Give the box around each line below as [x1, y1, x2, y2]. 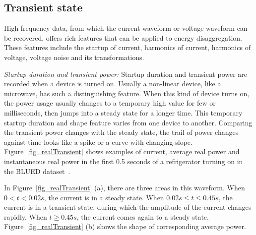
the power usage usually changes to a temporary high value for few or [4, 98, 216, 108]
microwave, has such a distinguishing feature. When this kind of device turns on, [4, 88, 250, 98]
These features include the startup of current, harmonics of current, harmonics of [4, 42, 251, 53]
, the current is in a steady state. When [44, 192, 164, 202]
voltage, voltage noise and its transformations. [4, 52, 144, 62]
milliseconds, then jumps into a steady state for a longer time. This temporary [4, 107, 243, 117]
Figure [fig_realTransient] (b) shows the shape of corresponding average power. [4, 221, 246, 232]
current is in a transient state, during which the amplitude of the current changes [4, 202, 252, 212]
